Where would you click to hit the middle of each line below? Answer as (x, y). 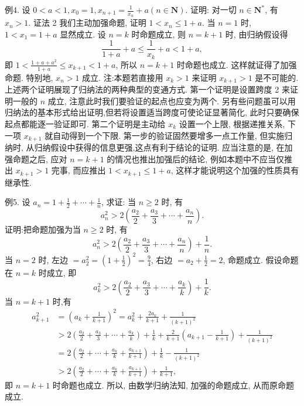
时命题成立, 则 (159, 34)
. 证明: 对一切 (211, 9)
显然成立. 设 (83, 34)
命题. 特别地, (29, 77)
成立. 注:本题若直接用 (123, 77)
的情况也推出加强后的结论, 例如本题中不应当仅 (195, 158)
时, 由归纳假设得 (257, 34)
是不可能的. (277, 77)
